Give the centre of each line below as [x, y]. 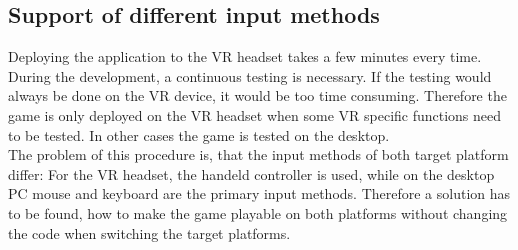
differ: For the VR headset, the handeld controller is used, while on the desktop [251, 173]
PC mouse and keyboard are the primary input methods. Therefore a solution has [259, 193]
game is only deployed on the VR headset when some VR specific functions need [255, 114]
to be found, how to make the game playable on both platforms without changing [258, 212]
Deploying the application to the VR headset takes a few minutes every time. [245, 56]
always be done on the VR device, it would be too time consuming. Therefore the [257, 95]
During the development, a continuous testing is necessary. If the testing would [250, 75]
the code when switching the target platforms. [149, 232]
